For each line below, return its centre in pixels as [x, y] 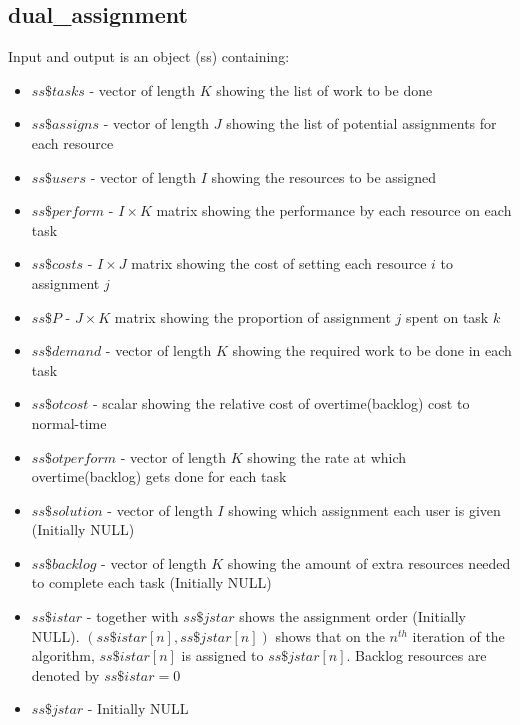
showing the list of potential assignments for [361, 123]
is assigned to [222, 655]
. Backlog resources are [416, 655]
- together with [132, 616]
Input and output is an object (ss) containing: [149, 56]
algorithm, [63, 655]
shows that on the [330, 635]
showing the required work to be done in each [372, 350]
